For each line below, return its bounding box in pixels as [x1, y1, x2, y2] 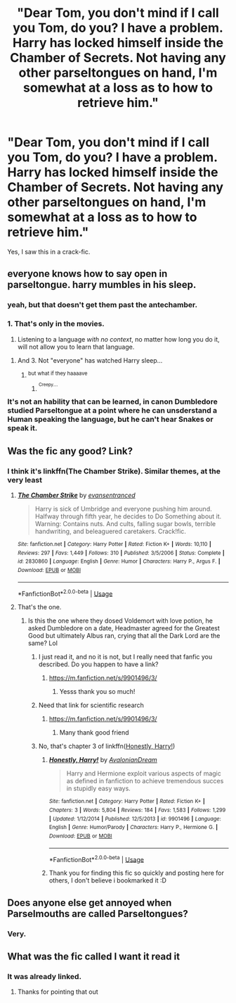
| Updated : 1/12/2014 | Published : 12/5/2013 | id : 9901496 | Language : [48, 815, 221, 822]
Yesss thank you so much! [59, 687, 136, 696]
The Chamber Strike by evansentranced [17, 491, 136, 499]
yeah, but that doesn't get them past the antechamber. [7, 300, 198, 310]
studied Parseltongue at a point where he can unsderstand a [7, 406, 218, 416]
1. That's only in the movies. [7, 319, 105, 329]
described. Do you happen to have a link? [38, 660, 159, 668]
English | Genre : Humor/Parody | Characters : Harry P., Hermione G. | [48, 824, 218, 831]
